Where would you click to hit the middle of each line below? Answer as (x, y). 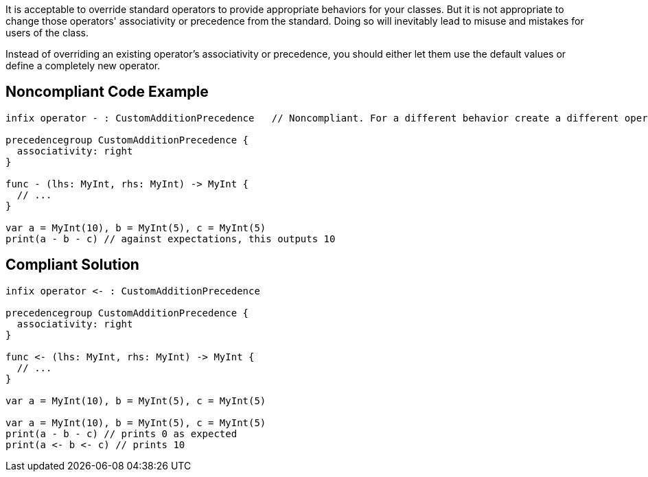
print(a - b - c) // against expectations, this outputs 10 (171, 238)
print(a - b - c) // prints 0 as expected (121, 433)
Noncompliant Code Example (107, 92)
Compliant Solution (72, 265)
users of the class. (47, 33)
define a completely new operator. (83, 66)
